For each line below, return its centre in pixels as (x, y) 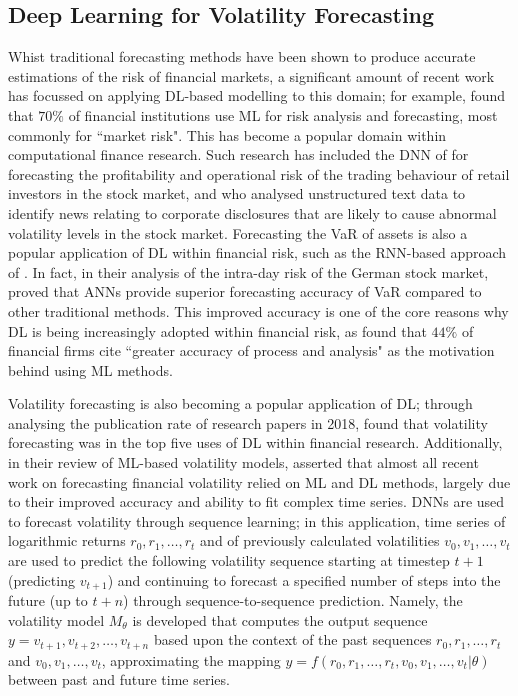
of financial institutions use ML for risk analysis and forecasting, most (283, 114)
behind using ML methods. (90, 369)
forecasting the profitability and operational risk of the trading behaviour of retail (259, 173)
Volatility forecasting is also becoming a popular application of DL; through (240, 403)
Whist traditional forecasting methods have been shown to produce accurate (242, 56)
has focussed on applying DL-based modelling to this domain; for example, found (257, 95)
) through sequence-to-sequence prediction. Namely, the (293, 600)
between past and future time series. (119, 679)
